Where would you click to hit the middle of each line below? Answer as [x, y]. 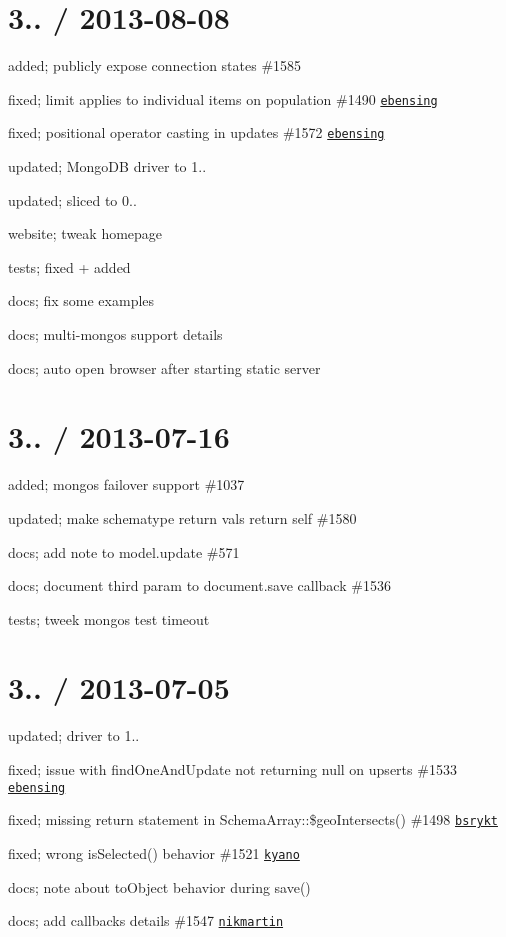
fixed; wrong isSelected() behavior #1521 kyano [154, 852]
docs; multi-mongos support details [115, 334]
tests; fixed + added [69, 266]
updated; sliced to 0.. [72, 199]
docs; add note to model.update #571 [124, 551]
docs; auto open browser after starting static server [164, 367]
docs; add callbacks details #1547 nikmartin [146, 920]
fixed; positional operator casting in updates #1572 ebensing [196, 132]
